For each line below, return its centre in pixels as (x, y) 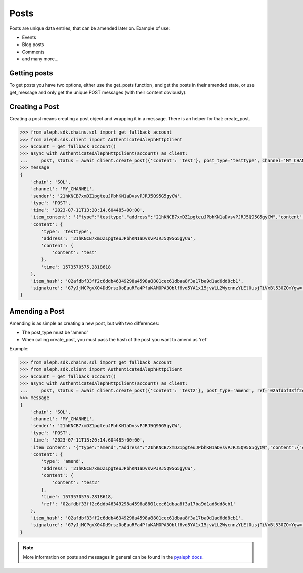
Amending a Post (37, 311)
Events (29, 37)
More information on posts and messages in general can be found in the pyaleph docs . (113, 557)
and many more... (40, 59)
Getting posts (31, 73)
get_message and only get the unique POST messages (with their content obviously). (98, 92)
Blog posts (33, 45)
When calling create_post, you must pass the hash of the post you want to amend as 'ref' (115, 339)
